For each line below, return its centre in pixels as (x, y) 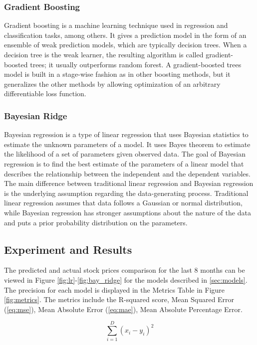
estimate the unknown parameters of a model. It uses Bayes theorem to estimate (127, 144)
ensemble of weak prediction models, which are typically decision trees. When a (126, 45)
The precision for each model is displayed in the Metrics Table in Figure (115, 289)
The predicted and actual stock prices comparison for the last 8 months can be (125, 270)
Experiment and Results (68, 249)
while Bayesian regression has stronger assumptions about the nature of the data (128, 212)
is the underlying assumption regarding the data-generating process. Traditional (126, 193)
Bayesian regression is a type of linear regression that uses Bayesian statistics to (126, 134)
